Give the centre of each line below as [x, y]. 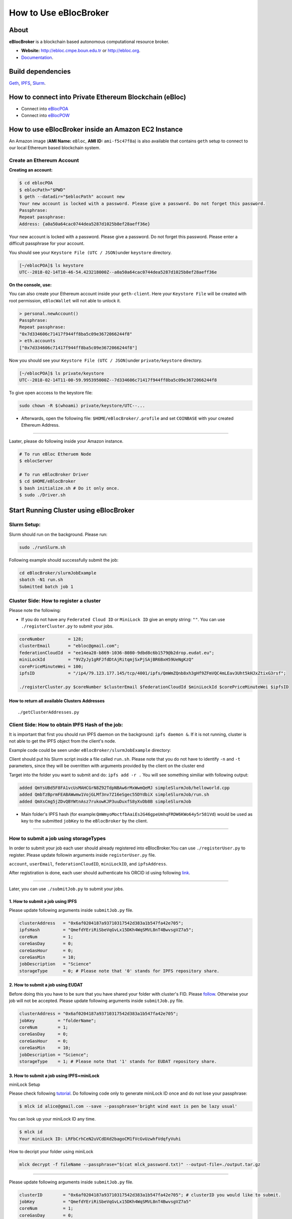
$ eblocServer [36, 461]
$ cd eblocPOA [36, 183]
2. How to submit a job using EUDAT [46, 985]
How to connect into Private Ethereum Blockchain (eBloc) [98, 97]
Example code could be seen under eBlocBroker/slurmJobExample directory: [90, 750]
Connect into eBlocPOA [45, 108]
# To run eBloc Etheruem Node [55, 454]
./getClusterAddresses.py [49, 712]
